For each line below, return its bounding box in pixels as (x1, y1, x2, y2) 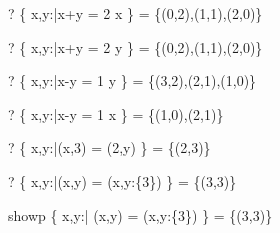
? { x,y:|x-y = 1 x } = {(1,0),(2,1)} (8, 103, 224, 124)
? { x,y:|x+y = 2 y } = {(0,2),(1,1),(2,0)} (8, 36, 263, 57)
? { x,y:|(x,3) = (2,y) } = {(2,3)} (8, 137, 211, 158)
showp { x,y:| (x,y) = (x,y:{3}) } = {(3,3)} (8, 204, 273, 225)
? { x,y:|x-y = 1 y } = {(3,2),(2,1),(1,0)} (8, 70, 257, 91)
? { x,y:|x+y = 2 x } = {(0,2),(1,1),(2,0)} (8, 3, 263, 23)
